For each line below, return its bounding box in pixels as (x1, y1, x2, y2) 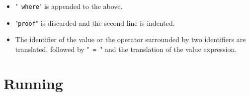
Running (3, 73, 63, 93)
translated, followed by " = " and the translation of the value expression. (15, 44, 237, 54)
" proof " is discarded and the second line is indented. (15, 17, 175, 28)
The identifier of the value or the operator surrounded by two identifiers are (15, 34, 246, 45)
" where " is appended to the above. (15, 1, 123, 11)
